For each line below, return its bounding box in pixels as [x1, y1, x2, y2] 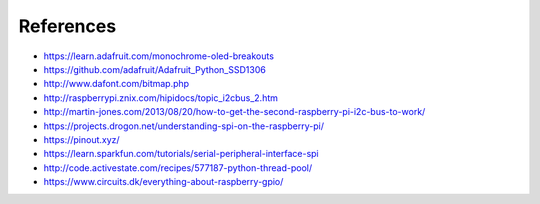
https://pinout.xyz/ [43, 133, 120, 145]
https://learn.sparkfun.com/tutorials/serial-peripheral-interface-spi [43, 148, 319, 160]
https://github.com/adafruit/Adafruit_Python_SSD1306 [43, 63, 267, 75]
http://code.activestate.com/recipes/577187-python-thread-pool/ [43, 161, 313, 174]
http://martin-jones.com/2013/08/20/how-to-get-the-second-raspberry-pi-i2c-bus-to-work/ [43, 106, 426, 118]
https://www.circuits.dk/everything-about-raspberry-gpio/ [43, 176, 284, 188]
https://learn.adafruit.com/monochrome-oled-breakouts [43, 50, 275, 62]
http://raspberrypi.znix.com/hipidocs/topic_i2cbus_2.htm [43, 91, 279, 104]
